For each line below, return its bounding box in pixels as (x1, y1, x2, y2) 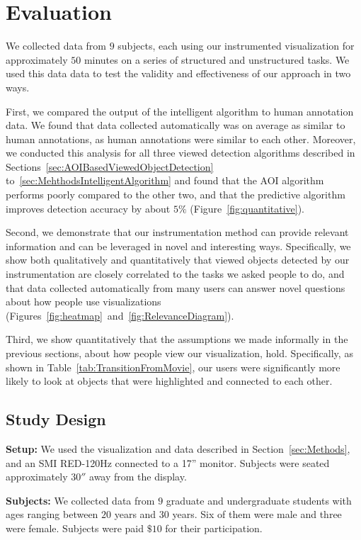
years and (114, 507, 156, 522)
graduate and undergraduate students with (166, 493, 352, 507)
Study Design (6, 408, 106, 430)
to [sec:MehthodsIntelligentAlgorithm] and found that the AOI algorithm (6, 173, 324, 188)
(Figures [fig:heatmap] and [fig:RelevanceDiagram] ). (6, 308, 234, 322)
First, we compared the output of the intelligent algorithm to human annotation (6, 103, 354, 118)
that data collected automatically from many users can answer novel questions (6, 280, 345, 295)
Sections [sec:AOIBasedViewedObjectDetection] (6, 159, 214, 174)
